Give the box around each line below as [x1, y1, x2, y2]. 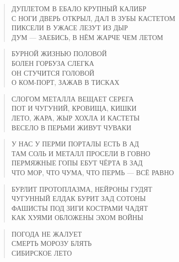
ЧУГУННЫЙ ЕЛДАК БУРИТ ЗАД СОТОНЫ [11, 193, 146, 203]
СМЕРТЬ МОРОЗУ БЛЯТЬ [11, 238, 92, 248]
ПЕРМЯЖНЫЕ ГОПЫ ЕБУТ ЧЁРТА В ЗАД [11, 158, 143, 168]
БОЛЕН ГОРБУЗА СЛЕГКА [11, 58, 94, 68]
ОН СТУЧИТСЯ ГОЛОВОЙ [11, 67, 94, 78]
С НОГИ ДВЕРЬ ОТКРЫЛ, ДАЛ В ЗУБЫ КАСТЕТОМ [11, 13, 176, 23]
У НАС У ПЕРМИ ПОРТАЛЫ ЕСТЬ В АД [11, 139, 139, 149]
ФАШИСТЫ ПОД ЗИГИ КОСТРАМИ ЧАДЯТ [11, 202, 148, 213]
